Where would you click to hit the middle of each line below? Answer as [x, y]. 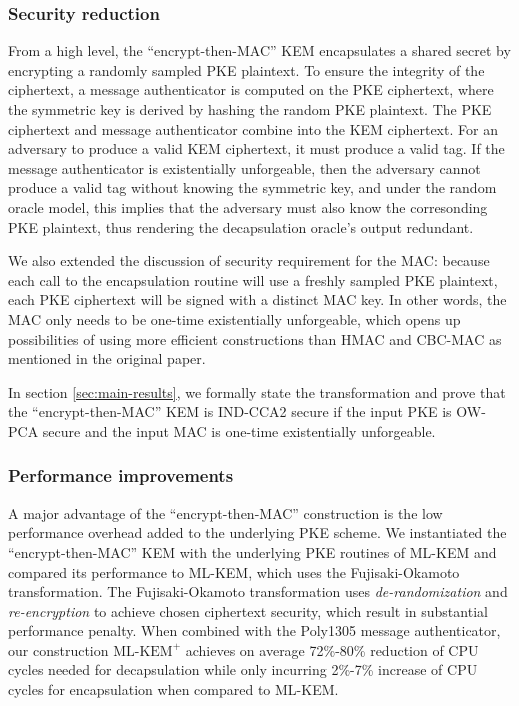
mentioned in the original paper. [107, 358]
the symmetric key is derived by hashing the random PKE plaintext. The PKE [250, 109]
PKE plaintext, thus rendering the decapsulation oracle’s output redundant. [241, 226]
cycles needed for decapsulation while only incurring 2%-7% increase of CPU [243, 669]
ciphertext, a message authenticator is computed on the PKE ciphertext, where [251, 89]
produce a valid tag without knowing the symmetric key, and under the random [252, 187]
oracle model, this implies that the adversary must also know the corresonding [248, 206]
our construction [58, 649]
